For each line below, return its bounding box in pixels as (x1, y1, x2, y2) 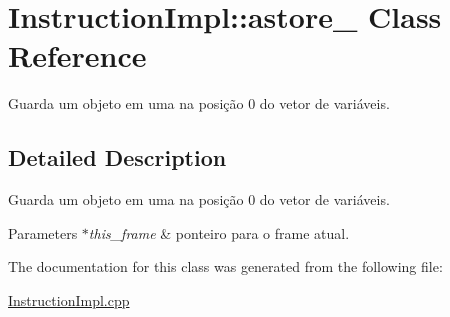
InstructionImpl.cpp (8, 289, 130, 310)
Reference (8, 35, 147, 76)
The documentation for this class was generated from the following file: (8, 256, 443, 277)
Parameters (8, 222, 78, 243)
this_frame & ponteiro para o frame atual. (88, 222, 350, 243)
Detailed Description (8, 142, 227, 173)
